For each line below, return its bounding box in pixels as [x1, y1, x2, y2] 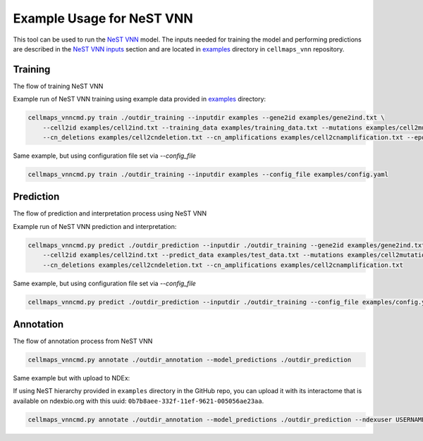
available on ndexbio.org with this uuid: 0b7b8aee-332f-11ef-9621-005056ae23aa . [13, 397, 264, 405]
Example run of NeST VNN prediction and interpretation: [13, 222, 177, 230]
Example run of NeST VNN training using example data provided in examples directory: [13, 95, 266, 104]
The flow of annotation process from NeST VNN [13, 337, 153, 345]
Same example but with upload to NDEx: [13, 374, 130, 383]
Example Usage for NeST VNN [13, 11, 193, 26]
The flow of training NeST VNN [13, 82, 104, 90]
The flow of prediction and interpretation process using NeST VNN [13, 209, 207, 218]
